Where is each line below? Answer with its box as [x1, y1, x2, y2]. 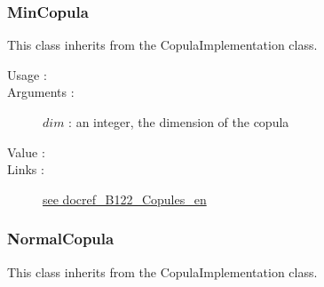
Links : [7, 160, 44, 179]
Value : [7, 142, 45, 161]
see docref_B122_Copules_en [43, 189, 207, 208]
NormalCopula [7, 227, 115, 250]
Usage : [7, 65, 47, 84]
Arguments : [7, 83, 75, 101]
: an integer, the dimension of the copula [68, 113, 289, 131]
